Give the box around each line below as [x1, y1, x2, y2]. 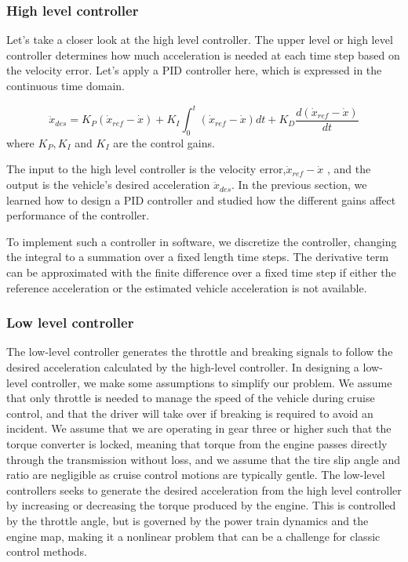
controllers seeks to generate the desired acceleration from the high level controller [6, 481, 402, 498]
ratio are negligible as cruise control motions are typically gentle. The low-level [6, 466, 385, 483]
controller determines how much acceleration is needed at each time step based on [6, 46, 400, 63]
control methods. [6, 543, 87, 560]
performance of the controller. [6, 207, 150, 223]
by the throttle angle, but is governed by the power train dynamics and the [6, 512, 369, 528]
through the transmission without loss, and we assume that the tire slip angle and [6, 451, 401, 467]
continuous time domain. [6, 78, 125, 93]
